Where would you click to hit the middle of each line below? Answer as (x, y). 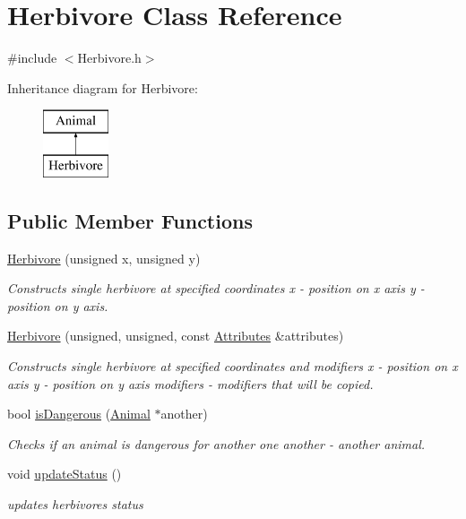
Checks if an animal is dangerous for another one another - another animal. (216, 443)
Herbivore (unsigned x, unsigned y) (104, 258)
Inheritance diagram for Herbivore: (103, 87)
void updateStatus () (65, 474)
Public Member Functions (130, 220)
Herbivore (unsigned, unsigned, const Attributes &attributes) (176, 336)
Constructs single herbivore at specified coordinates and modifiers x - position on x (233, 366)
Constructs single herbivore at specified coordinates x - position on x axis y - (216, 288)
